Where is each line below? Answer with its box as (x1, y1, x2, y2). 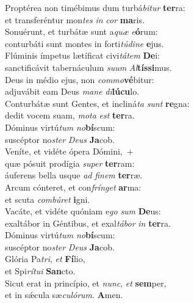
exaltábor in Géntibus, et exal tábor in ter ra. (5, 216, 171, 229)
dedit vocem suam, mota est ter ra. (5, 109, 135, 122)
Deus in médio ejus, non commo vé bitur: (5, 73, 154, 86)
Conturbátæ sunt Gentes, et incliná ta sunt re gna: (5, 97, 190, 109)
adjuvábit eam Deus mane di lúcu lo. (5, 85, 140, 98)
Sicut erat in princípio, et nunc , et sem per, (5, 276, 167, 289)
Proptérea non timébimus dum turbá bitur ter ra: (5, 1, 185, 13)
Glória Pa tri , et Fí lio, (5, 252, 85, 265)
